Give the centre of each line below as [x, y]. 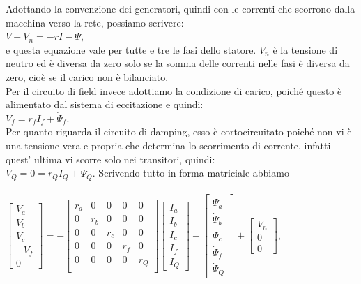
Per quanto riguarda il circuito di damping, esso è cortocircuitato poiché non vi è [179, 132]
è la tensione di [305, 49]
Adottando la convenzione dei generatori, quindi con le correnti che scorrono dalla [180, 8]
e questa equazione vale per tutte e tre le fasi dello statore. [131, 49]
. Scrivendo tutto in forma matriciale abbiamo [191, 173]
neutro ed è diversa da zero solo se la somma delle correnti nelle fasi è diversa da [178, 63]
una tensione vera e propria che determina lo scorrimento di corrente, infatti [168, 145]
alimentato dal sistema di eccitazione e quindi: [105, 104]
